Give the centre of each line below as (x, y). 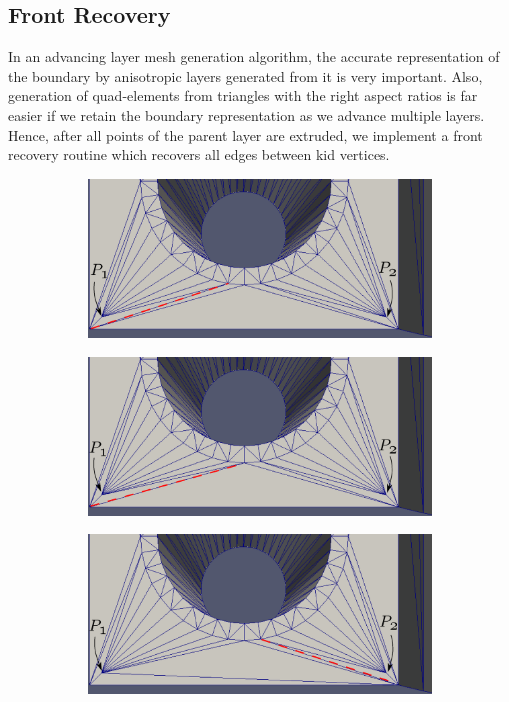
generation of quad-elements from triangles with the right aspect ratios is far (243, 95)
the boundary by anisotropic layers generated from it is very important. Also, (245, 75)
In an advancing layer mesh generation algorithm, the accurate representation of (254, 56)
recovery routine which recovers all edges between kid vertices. (199, 154)
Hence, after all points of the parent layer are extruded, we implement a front (245, 134)
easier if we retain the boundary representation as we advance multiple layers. (246, 114)
